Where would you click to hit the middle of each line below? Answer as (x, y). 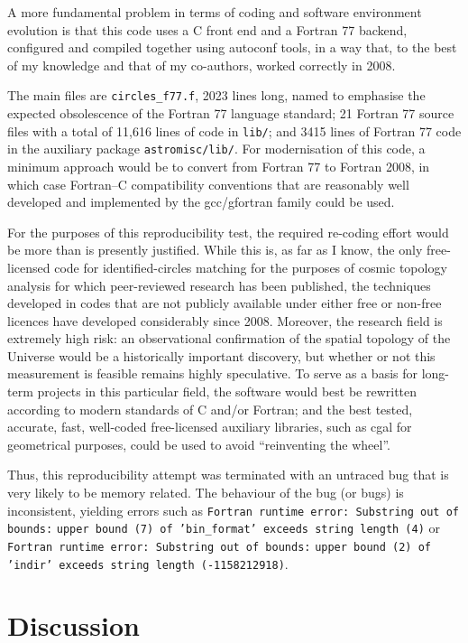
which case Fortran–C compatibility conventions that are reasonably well (208, 184)
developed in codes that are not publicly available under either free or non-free (225, 303)
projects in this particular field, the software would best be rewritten (227, 391)
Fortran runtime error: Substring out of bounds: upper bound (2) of (219, 547)
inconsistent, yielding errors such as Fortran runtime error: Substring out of (233, 510)
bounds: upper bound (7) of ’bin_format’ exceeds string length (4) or (224, 528)
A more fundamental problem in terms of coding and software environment (215, 12)
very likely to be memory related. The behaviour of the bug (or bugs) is (206, 493)
